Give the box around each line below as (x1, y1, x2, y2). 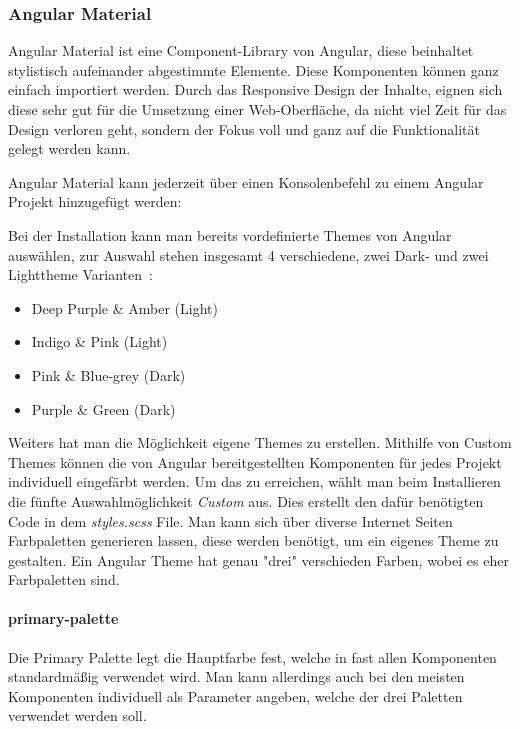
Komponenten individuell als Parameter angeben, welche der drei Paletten (8, 685, 463, 706)
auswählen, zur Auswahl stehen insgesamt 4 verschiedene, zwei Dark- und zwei (8, 244, 489, 265)
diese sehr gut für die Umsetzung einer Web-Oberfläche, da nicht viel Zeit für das (8, 99, 507, 119)
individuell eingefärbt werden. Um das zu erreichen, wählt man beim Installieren (8, 471, 501, 492)
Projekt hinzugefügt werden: (8, 191, 182, 212)
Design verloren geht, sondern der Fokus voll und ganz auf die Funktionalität (8, 118, 480, 139)
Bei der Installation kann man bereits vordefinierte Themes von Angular (8, 224, 452, 245)
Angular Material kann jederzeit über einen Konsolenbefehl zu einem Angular (8, 171, 484, 192)
